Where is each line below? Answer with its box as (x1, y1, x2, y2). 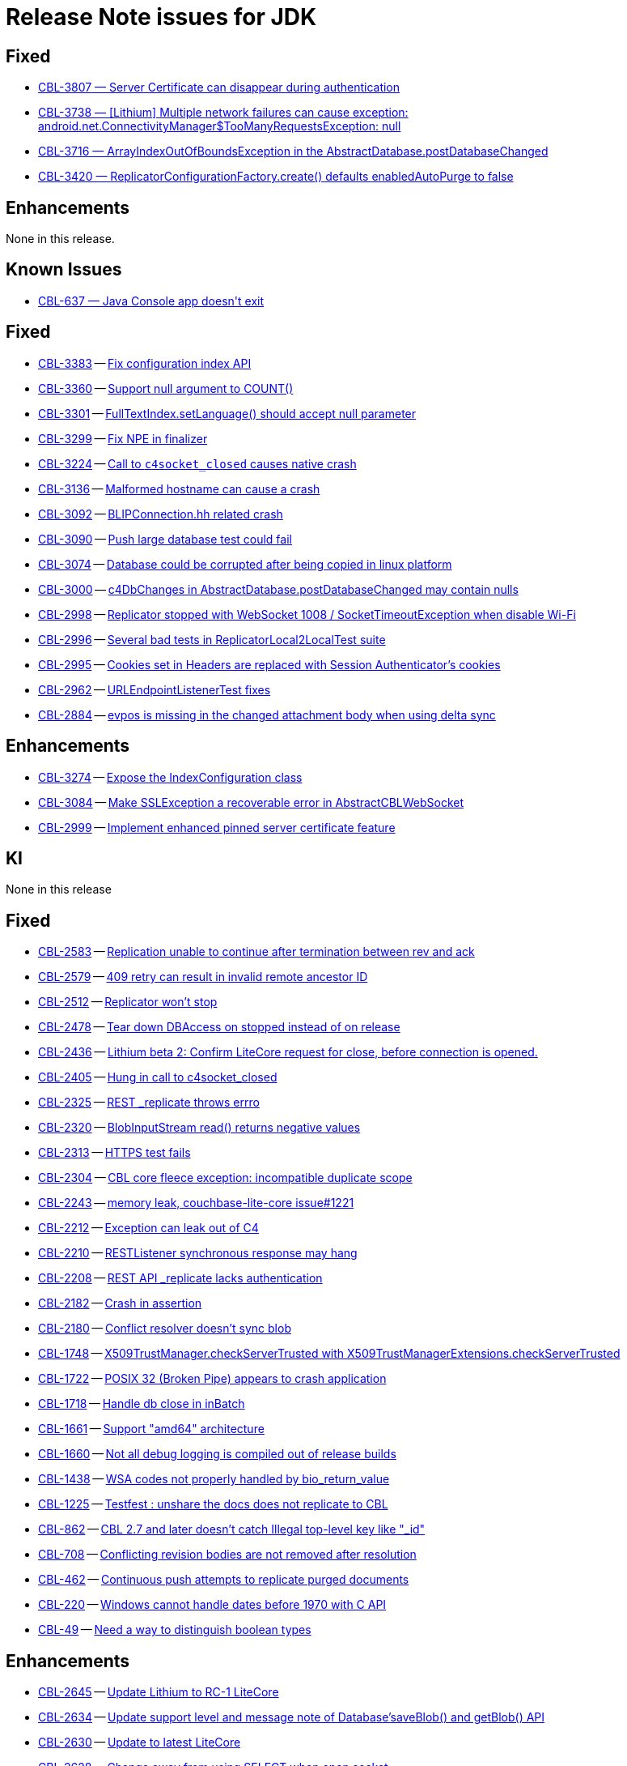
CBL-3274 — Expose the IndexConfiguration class (38, 770, 303, 784)
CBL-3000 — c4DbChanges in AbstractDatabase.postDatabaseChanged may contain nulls (38, 582, 519, 596)
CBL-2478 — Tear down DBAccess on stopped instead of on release (38, 1020, 400, 1034)
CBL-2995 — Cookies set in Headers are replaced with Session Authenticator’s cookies (38, 657, 501, 672)
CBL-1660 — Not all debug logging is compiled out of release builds (38, 1447, 396, 1461)
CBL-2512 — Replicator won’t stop (38, 995, 218, 1009)
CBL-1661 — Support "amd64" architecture (38, 1422, 265, 1436)
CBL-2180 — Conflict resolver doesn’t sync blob (38, 1321, 291, 1336)
